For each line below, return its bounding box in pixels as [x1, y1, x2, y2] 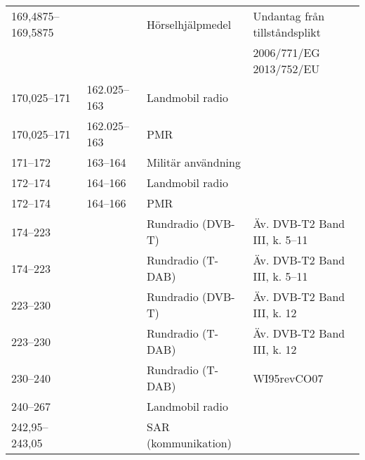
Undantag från [253, 8, 325, 24]
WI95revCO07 [253, 369, 324, 386]
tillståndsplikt [253, 24, 321, 40]
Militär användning [147, 154, 241, 170]
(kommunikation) [147, 435, 232, 451]
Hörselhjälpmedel [147, 15, 232, 32]
